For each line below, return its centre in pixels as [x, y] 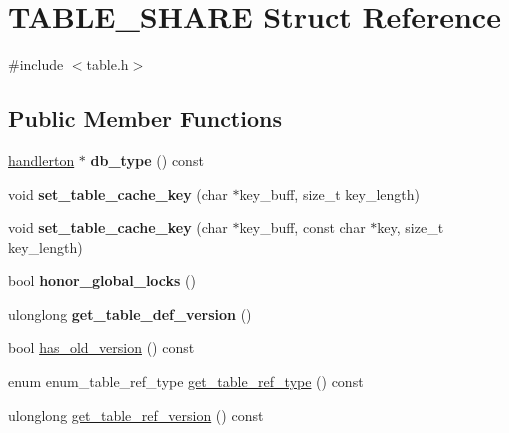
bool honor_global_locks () [102, 280]
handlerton [41, 159]
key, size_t [410, 227]
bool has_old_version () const [101, 347]
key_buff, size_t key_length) [330, 193]
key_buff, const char [302, 227]
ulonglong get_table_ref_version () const [136, 414]
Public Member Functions [145, 118]
